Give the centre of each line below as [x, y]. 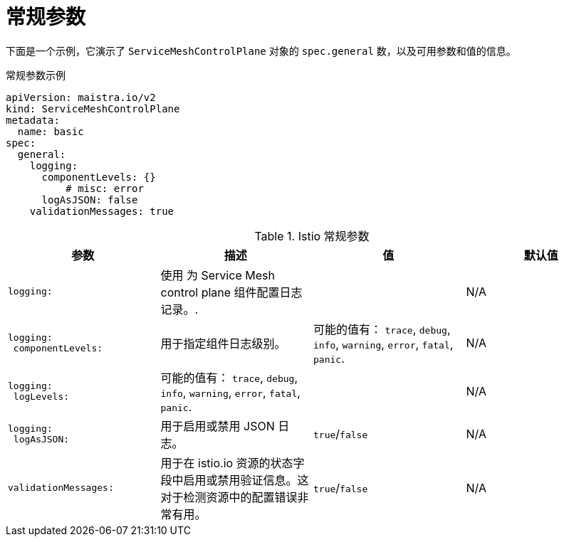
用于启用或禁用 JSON [218, 426]
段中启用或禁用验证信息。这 [235, 480]
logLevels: [41, 396]
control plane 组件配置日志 [231, 292]
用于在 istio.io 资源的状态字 [233, 463]
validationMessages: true [102, 211]
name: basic [51, 131]
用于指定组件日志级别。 [223, 343]
